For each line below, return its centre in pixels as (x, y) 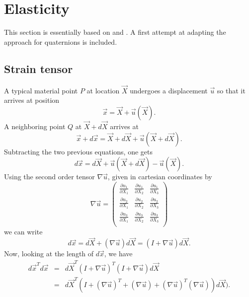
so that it (231, 90)
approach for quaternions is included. (61, 41)
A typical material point (41, 90)
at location (103, 90)
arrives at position (32, 100)
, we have (118, 254)
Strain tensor (39, 68)
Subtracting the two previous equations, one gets (78, 151)
